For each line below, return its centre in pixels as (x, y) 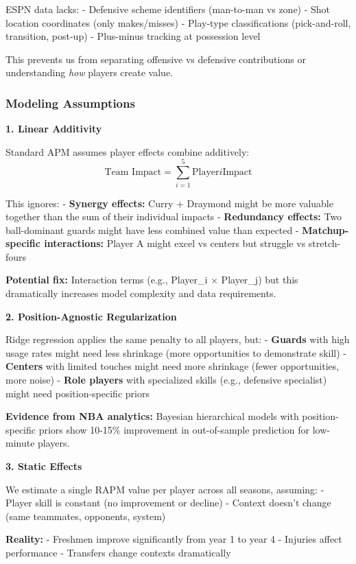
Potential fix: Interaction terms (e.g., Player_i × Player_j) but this (152, 280)
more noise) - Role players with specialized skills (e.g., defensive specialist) (166, 380)
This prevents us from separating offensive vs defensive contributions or (156, 59)
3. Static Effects (44, 466)
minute (20, 443)
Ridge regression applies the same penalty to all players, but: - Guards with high (178, 339)
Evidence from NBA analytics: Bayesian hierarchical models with (152, 416)
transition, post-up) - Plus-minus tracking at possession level (133, 36)
